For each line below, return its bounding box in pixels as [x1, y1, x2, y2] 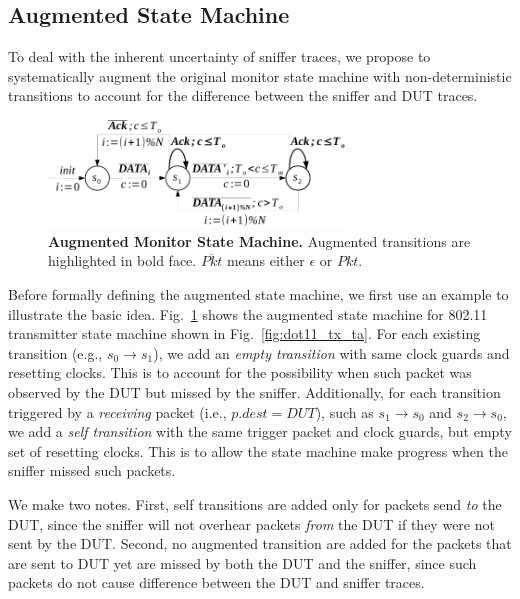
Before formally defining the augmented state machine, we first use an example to [8, 284, 509, 305]
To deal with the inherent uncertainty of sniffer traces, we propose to [8, 46, 431, 67]
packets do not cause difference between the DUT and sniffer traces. [8, 572, 425, 593]
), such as [315, 401, 374, 422]
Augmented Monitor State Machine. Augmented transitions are [48, 230, 471, 251]
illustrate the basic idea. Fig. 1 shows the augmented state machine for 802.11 [8, 303, 488, 324]
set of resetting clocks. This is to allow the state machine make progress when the [8, 440, 508, 461]
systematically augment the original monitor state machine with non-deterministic [8, 65, 512, 86]
